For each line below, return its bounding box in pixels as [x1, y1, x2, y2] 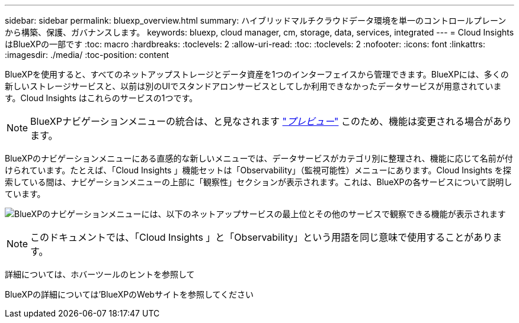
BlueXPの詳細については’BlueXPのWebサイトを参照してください [5, 289, 254, 299]
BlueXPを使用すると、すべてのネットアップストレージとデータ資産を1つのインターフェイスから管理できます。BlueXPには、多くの [5, 69, 509, 79]
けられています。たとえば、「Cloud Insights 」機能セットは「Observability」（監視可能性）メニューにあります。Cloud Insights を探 [5, 165, 511, 175]
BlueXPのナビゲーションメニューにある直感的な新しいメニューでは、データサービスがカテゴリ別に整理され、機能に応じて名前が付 [5, 153, 513, 163]
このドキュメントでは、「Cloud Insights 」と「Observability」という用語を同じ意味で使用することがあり [30, 231, 493, 243]
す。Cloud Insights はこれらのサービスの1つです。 [5, 93, 198, 103]
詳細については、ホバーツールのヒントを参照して [5, 269, 195, 279]
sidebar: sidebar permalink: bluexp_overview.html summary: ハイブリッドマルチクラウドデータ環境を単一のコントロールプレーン [5, 15, 507, 25]
